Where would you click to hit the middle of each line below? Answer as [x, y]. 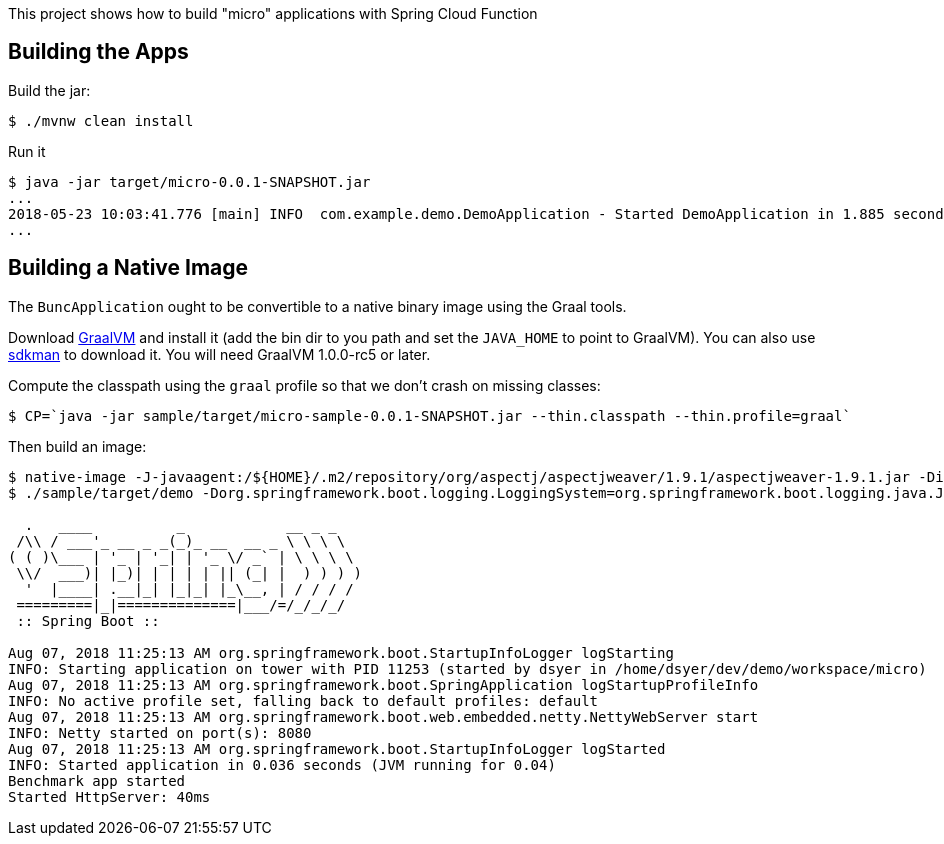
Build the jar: [49, 90]
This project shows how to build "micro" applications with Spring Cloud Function [273, 13]
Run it [27, 151]
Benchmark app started [97, 780]
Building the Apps [98, 52]
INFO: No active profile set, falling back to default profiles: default [303, 700]
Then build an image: [77, 446]
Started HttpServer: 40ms [109, 796]
